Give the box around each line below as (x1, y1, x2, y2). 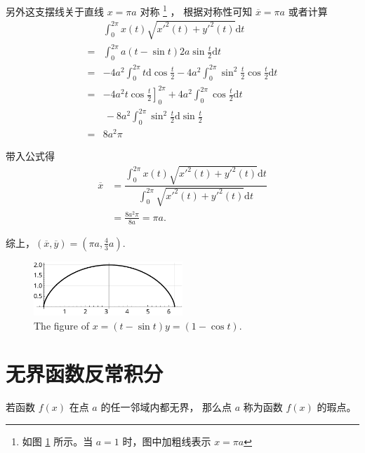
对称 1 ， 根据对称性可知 (140, 2, 253, 18)
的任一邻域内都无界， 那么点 (100, 400, 232, 414)
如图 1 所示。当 (22, 433, 93, 448)
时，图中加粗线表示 (122, 433, 211, 448)
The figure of (34, 318, 89, 332)
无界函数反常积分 (6, 359, 164, 388)
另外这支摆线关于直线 (6, 4, 104, 18)
